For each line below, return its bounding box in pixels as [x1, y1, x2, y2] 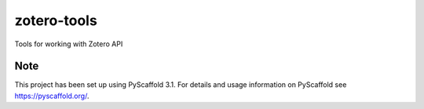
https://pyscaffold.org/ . [14, 91, 90, 100]
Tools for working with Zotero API [14, 39, 123, 49]
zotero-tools [14, 12, 97, 29]
